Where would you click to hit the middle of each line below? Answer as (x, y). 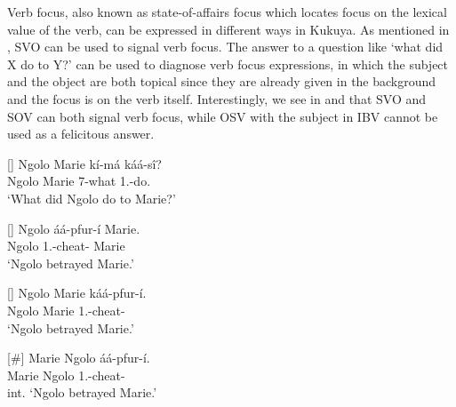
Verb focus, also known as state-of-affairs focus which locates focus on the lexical (227, 12)
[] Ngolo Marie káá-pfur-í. (77, 293)
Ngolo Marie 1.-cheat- (66, 310)
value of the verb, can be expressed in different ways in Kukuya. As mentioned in (228, 29)
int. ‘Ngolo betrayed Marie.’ (82, 392)
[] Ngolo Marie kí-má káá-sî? (84, 163)
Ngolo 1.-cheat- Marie (66, 246)
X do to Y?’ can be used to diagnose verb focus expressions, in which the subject (228, 64)
